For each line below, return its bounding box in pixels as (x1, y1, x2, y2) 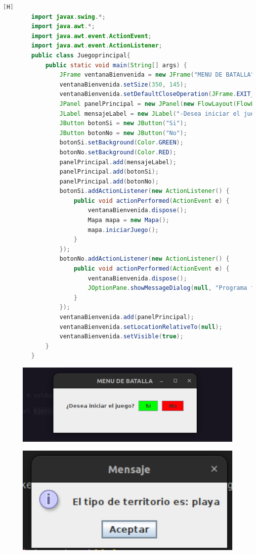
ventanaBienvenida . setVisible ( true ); (59, 333, 184, 340)
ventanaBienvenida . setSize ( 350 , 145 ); (59, 81, 187, 88)
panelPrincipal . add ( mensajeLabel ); (59, 158, 176, 166)
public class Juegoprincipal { (31, 51, 130, 59)
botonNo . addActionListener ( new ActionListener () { (59, 255, 230, 263)
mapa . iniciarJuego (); (87, 226, 159, 233)
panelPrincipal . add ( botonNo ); (59, 178, 159, 185)
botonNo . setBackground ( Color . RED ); (59, 148, 176, 156)
